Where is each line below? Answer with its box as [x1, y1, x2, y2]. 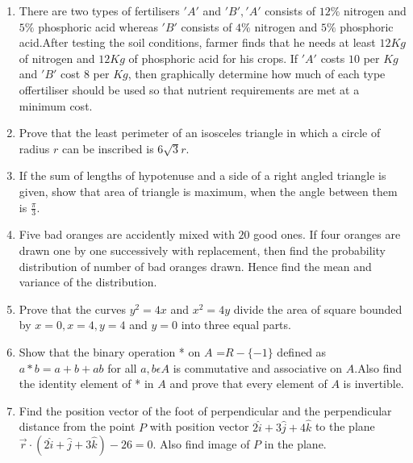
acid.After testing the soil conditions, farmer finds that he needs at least [19, 34, 376, 51]
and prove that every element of [169, 375, 327, 392]
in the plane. [264, 436, 327, 453]
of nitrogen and [19, 49, 95, 66]
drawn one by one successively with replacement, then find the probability [19, 241, 386, 258]
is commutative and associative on [173, 359, 343, 376]
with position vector [149, 418, 249, 435]
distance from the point [19, 418, 136, 435]
